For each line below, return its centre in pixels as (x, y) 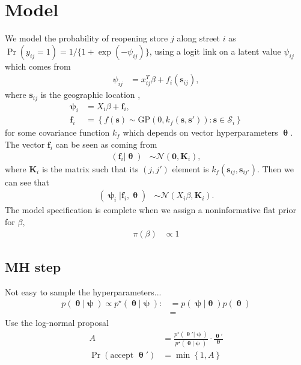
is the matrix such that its (90, 168)
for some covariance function (57, 132)
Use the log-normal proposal (57, 323)
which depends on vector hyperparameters (200, 132)
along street (199, 38)
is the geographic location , (90, 95)
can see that (27, 182)
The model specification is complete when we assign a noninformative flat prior (150, 210)
